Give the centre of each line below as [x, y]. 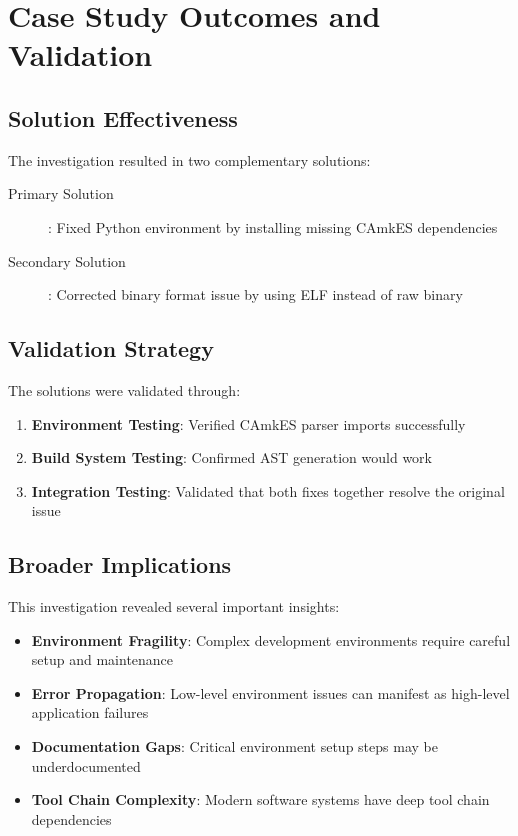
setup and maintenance [102, 659]
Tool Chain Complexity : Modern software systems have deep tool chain [260, 799]
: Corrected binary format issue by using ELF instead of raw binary [255, 294]
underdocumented [86, 765]
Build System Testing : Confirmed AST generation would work [231, 457]
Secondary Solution [67, 260]
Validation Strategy [111, 348]
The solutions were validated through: [124, 389]
